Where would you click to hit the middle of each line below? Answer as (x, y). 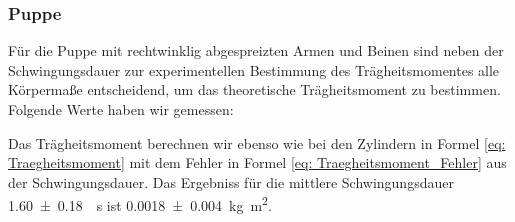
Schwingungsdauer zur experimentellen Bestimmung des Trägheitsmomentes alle (254, 69)
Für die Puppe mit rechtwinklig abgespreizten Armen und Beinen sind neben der (256, 50)
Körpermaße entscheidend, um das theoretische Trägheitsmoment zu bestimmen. (254, 89)
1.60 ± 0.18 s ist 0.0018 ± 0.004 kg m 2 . (140, 204)
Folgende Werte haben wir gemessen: (121, 109)
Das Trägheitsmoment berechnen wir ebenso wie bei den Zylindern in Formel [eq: (257, 142)
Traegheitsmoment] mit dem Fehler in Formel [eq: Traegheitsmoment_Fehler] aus (257, 162)
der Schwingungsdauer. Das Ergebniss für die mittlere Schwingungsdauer (231, 181)
